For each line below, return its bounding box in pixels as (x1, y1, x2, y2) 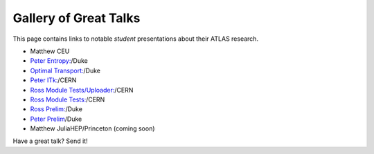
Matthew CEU (30, 47, 70, 55)
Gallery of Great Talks (12, 10, 141, 26)
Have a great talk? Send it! (12, 137, 88, 145)
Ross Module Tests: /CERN (30, 95, 105, 104)
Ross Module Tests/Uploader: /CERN (30, 86, 134, 94)
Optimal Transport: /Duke (30, 66, 100, 75)
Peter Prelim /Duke (30, 115, 82, 123)
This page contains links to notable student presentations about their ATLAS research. (12, 35, 259, 43)
